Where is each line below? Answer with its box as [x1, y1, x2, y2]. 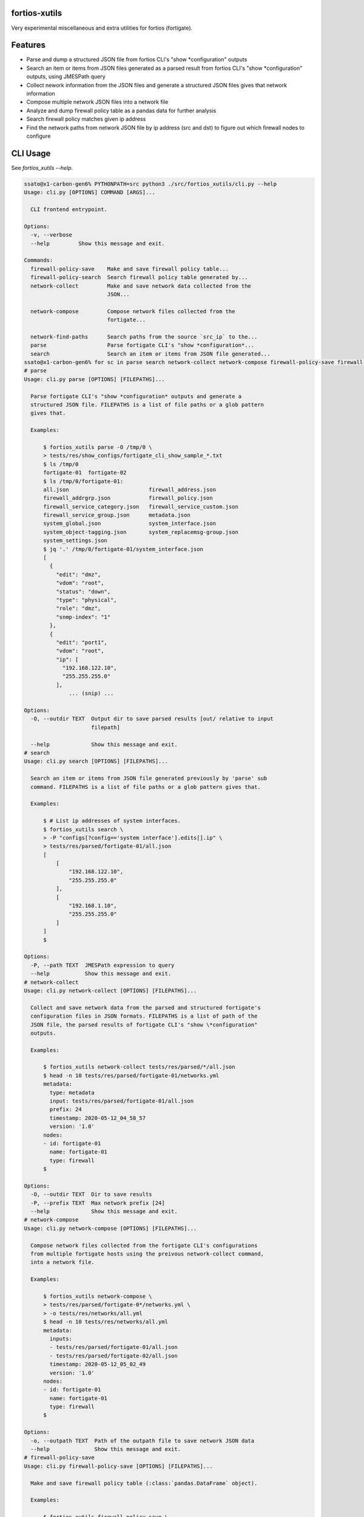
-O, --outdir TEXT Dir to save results [30, 1191, 152, 1198]
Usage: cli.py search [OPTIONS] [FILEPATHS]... [24, 758, 168, 765]
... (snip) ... [69, 690, 114, 697]
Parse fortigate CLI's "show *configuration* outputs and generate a [30, 393, 242, 400]
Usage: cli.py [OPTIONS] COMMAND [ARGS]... [24, 189, 156, 196]
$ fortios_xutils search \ [43, 826, 124, 833]
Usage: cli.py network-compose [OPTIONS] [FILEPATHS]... [24, 1225, 197, 1232]
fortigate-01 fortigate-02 [43, 469, 127, 476]
